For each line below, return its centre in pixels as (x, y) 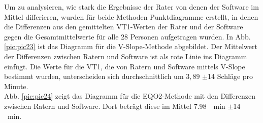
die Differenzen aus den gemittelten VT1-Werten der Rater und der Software (124, 27)
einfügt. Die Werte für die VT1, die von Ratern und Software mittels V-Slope (125, 66)
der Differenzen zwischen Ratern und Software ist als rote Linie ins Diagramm (126, 56)
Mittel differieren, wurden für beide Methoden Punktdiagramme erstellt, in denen (131, 16)
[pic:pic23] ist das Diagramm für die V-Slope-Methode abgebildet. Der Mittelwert (131, 46)
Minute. (16, 86)
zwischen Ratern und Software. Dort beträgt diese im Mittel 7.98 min (115, 106)
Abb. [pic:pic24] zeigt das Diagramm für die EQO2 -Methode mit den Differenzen (130, 96)
